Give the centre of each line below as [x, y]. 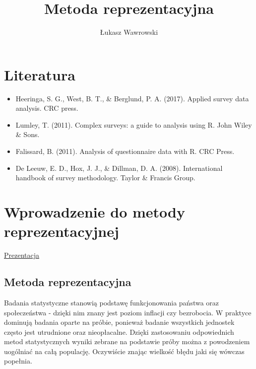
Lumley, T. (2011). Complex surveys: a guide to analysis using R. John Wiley [134, 124]
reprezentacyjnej [62, 231]
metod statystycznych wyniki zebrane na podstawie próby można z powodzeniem [127, 341]
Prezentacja [22, 255]
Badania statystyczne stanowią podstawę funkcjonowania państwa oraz [112, 302]
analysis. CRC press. [47, 108]
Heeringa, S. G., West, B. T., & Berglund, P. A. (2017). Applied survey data [132, 98]
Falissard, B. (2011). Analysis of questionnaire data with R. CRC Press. [125, 151]
